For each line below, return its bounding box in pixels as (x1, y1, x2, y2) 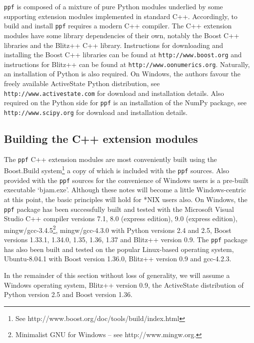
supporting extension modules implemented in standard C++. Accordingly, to (4, 11, 238, 21)
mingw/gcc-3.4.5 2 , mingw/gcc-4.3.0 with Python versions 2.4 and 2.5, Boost (4, 223, 232, 235)
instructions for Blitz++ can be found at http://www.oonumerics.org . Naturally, (4, 59, 250, 69)
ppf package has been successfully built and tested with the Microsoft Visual (4, 204, 234, 214)
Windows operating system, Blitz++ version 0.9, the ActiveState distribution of (4, 279, 244, 290)
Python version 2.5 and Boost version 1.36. (4, 289, 133, 299)
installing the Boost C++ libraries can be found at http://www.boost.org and (4, 49, 242, 60)
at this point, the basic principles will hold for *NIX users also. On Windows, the (4, 194, 248, 204)
